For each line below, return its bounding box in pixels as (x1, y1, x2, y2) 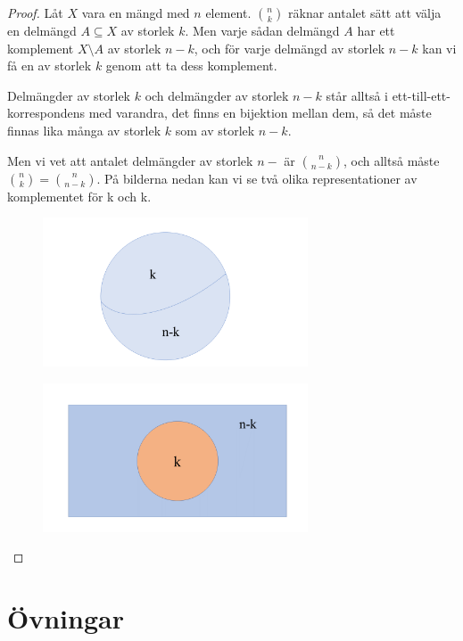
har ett (357, 21, 395, 39)
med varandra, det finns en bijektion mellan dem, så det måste (88, 103, 432, 122)
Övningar (7, 600, 124, 636)
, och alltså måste (343, 151, 440, 169)
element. (205, 4, 252, 21)
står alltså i (326, 86, 388, 104)
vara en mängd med (81, 4, 190, 21)
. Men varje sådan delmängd (185, 21, 340, 39)
